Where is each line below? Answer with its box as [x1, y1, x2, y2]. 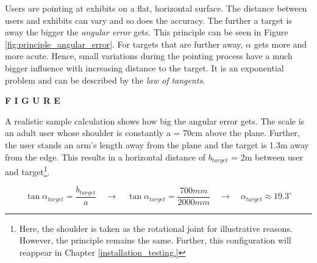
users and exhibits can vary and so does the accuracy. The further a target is [5, 13, 292, 26]
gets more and [254, 37, 307, 50]
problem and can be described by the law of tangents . [5, 73, 205, 86]
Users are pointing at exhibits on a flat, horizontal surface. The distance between [5, 2, 307, 14]
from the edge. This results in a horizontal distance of [5, 150, 206, 163]
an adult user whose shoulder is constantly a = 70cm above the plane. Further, [5, 126, 300, 139]
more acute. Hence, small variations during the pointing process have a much [5, 49, 293, 62]
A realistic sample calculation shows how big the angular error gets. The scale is [5, 114, 305, 127]
